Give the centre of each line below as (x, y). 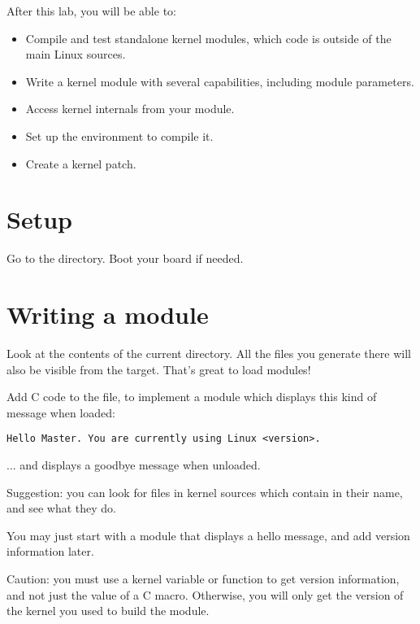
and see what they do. (62, 508)
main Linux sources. (76, 54)
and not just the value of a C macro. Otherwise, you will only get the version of (205, 594)
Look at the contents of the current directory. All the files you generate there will (209, 353)
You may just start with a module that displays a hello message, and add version (208, 535)
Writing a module (108, 314)
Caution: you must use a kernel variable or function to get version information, (203, 578)
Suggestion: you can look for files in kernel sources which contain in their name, (205, 492)
